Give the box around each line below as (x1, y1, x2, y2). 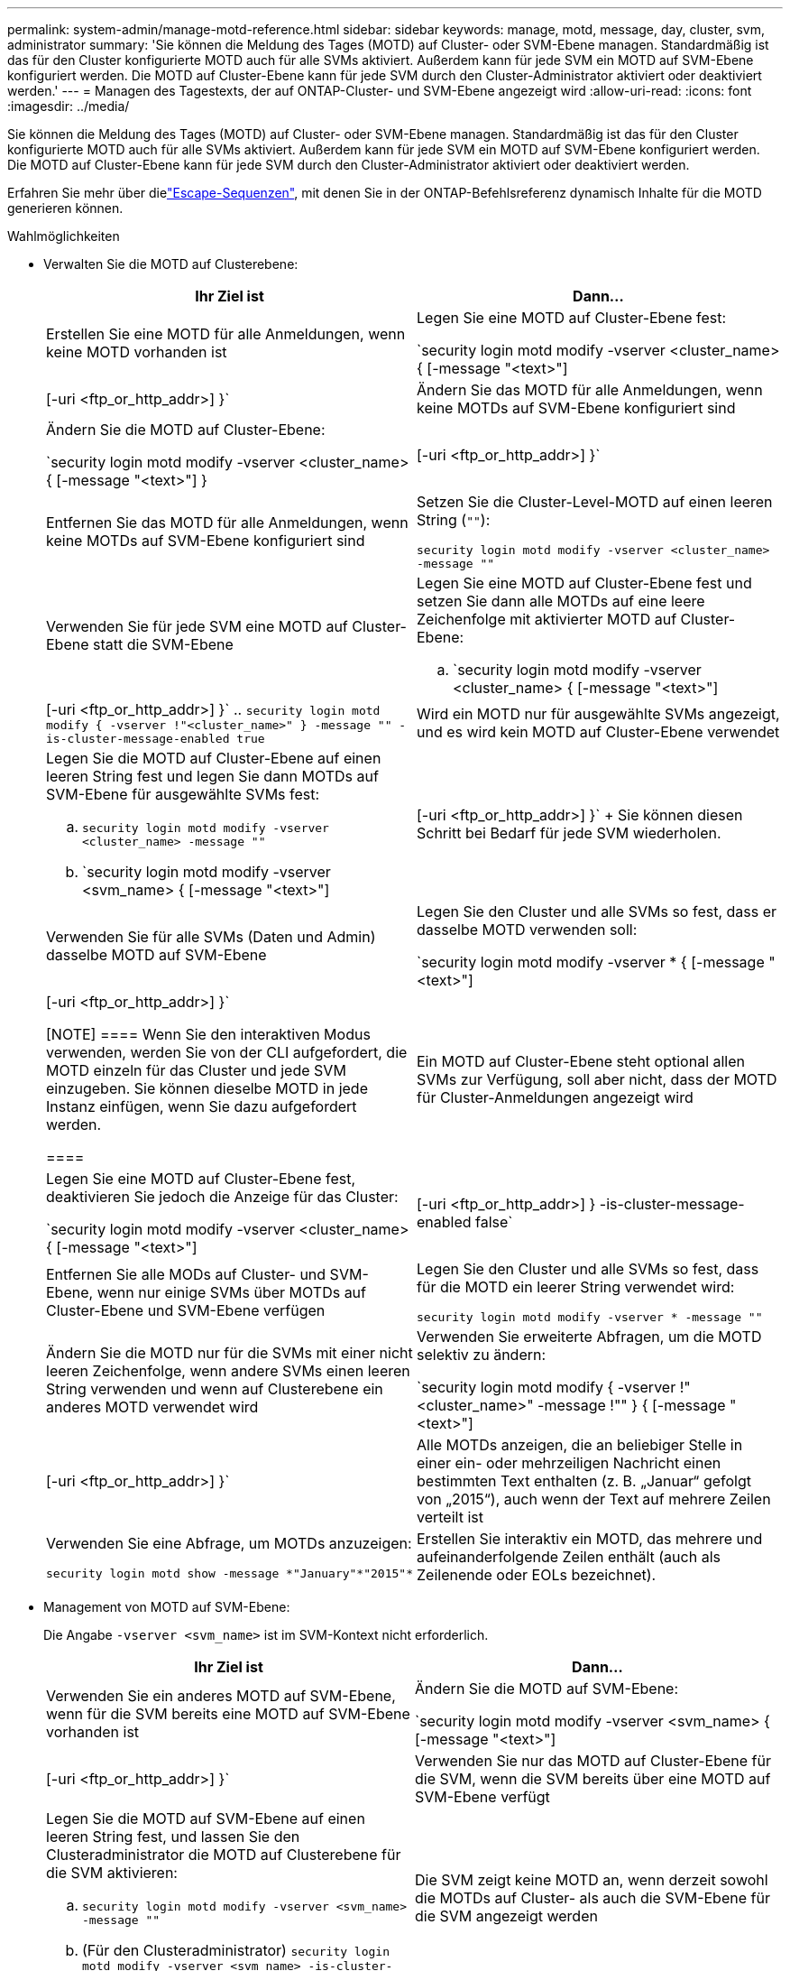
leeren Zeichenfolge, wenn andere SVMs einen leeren (46, 1362, 410, 1380)
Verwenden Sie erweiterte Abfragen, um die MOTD (417, 1328, 762, 1346)
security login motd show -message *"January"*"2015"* (46, 1566, 413, 1580)
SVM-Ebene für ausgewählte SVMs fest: (46, 785, 320, 803)
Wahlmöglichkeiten (7, 228, 120, 244)
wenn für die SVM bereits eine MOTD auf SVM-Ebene (46, 1705, 410, 1723)
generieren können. (7, 200, 124, 216)
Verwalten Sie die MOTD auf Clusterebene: (43, 256, 299, 272)
